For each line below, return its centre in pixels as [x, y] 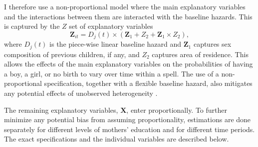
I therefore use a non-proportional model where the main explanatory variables [125, 6]
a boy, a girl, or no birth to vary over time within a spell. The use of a [112, 73]
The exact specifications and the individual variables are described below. [117, 139]
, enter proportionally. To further [177, 110]
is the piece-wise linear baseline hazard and [116, 44]
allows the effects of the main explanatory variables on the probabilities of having [129, 64]
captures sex [212, 44]
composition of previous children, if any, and [72, 54]
